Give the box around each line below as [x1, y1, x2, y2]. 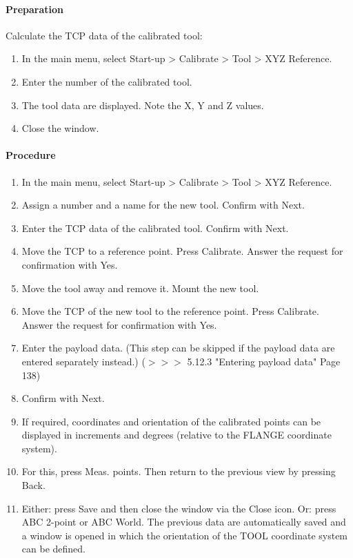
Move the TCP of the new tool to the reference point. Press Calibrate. [21, 304, 319, 318]
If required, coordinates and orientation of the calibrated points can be [21, 414, 321, 428]
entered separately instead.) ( [21, 354, 145, 368]
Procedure [6, 148, 56, 162]
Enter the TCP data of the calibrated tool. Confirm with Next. [21, 220, 289, 235]
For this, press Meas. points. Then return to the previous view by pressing [21, 464, 336, 479]
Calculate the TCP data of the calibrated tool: [6, 28, 203, 42]
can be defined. [21, 541, 85, 556]
